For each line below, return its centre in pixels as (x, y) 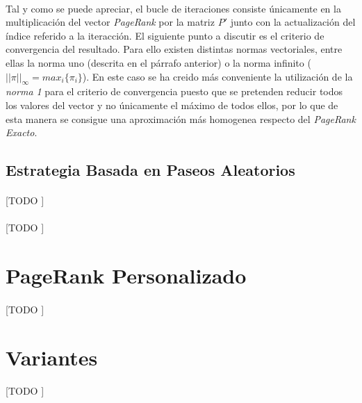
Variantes (52, 357)
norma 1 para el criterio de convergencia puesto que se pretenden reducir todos (174, 91)
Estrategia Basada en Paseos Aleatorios (150, 170)
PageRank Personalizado (126, 275)
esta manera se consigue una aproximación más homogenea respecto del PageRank (181, 118)
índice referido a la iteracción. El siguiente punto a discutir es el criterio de (165, 35)
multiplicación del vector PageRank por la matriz (110, 22)
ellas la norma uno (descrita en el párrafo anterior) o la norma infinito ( (158, 62)
